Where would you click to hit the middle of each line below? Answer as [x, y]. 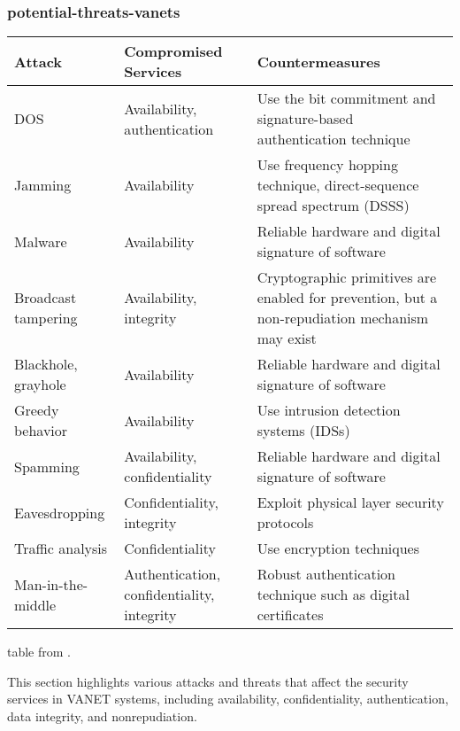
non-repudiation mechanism [343, 318]
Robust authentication [326, 574]
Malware [41, 241]
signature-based [305, 119]
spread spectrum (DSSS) [333, 206]
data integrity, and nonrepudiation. [102, 716]
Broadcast [46, 298]
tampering [46, 318]
